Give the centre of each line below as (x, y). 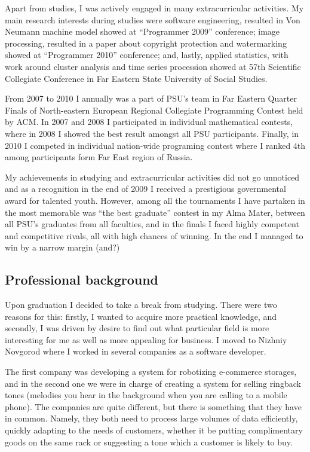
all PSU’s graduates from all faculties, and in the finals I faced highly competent (152, 224)
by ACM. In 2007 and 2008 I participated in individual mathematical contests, (149, 122)
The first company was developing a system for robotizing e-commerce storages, (151, 372)
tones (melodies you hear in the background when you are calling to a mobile (146, 395)
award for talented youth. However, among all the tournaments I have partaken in (155, 200)
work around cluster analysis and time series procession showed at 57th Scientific (153, 66)
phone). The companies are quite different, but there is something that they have (153, 406)
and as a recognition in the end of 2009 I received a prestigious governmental (145, 189)
